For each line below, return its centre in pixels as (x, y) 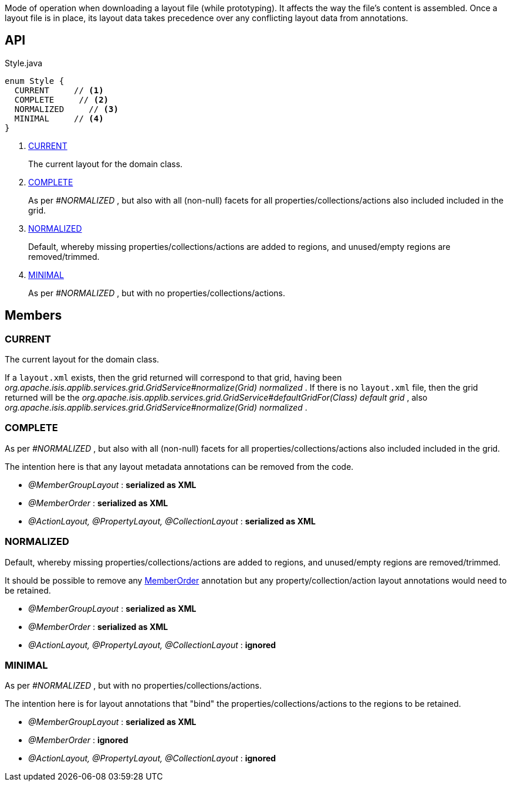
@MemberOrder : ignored (78, 740)
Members (33, 316)
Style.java (24, 63)
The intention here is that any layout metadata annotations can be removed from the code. (179, 466)
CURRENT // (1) (59, 90)
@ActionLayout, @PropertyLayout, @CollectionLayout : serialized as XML (172, 521)
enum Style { (35, 81)
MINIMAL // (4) (59, 118)
